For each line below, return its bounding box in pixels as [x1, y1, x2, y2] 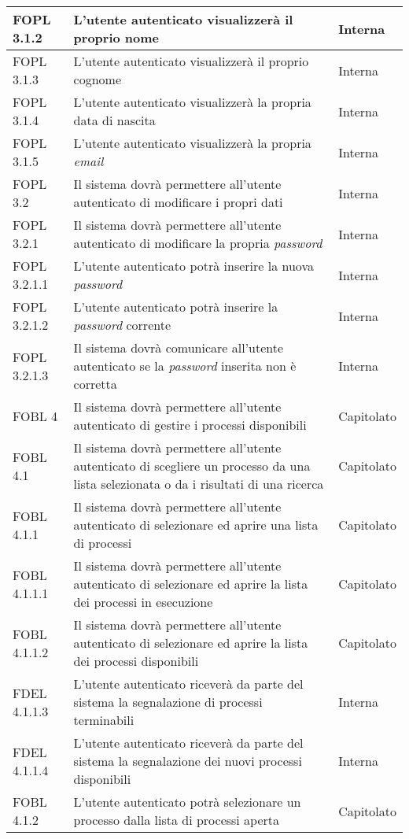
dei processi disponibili [73, 652, 199, 670]
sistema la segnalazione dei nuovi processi [73, 752, 302, 770]
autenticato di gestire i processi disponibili [73, 416, 307, 434]
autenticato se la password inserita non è [73, 357, 297, 375]
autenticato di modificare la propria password [73, 234, 322, 252]
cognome [73, 70, 122, 88]
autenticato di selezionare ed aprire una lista [73, 516, 319, 534]
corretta [73, 375, 117, 393]
